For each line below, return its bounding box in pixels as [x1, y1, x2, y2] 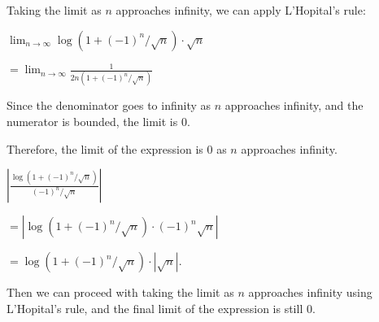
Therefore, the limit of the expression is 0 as [7, 140, 227, 157]
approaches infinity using [248, 284, 372, 301]
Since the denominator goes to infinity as [7, 97, 211, 114]
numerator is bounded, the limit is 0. [7, 113, 190, 130]
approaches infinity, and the [224, 97, 364, 114]
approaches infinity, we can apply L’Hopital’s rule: [115, 2, 366, 18]
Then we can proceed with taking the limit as [7, 284, 234, 301]
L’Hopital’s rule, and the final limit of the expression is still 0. [7, 299, 316, 316]
